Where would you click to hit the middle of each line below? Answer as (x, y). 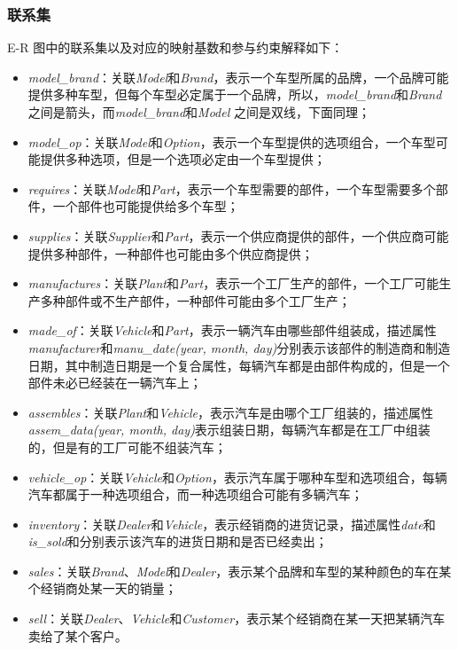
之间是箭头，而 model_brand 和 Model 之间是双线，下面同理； (199, 112)
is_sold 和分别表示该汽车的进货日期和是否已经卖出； (178, 541)
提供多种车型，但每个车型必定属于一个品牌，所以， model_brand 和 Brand (235, 94)
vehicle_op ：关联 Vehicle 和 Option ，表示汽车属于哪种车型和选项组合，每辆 (237, 477)
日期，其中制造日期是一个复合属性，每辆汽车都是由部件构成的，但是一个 (239, 365)
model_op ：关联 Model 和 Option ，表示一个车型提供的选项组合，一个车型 (232, 141)
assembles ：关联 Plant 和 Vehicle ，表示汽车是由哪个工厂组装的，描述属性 (230, 412)
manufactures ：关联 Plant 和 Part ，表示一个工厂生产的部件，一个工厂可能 (233, 283)
